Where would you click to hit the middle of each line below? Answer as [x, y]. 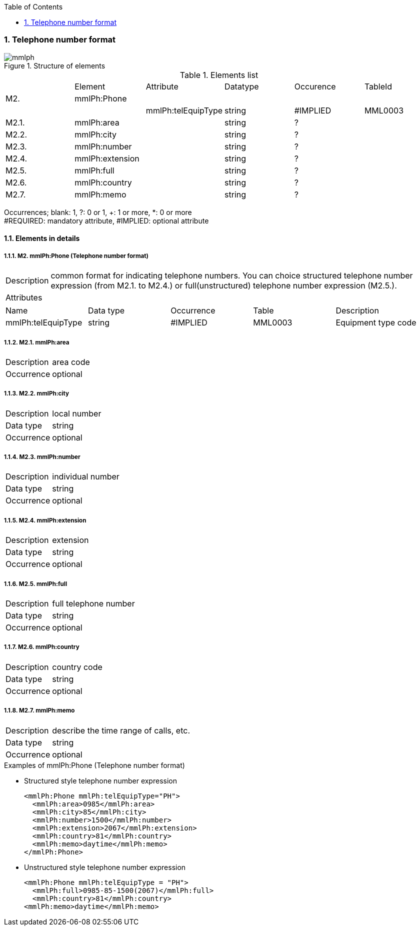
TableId [378, 86]
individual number [86, 477]
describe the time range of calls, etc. [121, 730]
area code [71, 362]
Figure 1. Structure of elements [55, 65]
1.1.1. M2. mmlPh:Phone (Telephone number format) [76, 256]
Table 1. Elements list [219, 75]
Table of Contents [33, 7]
